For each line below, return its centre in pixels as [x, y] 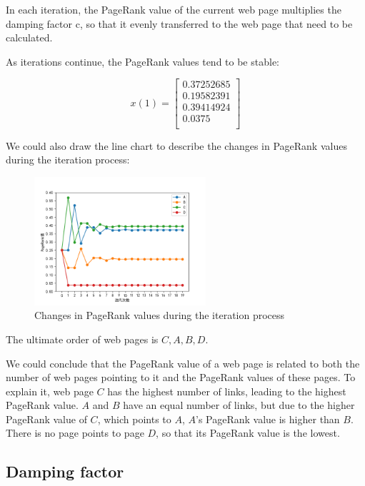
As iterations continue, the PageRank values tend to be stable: [142, 61]
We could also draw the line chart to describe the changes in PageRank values [176, 145]
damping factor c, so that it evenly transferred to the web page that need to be [179, 23]
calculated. [29, 37]
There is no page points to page [75, 433]
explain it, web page [50, 391]
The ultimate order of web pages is [82, 339]
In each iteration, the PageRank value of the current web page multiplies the [174, 9]
